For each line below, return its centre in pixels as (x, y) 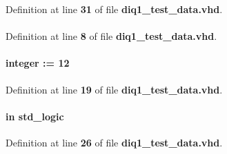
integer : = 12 (38, 63)
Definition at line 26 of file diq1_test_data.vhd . (114, 142)
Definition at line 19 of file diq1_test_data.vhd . (114, 89)
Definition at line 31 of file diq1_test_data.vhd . (114, 9)
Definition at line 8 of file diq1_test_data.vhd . (111, 36)
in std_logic (35, 116)
